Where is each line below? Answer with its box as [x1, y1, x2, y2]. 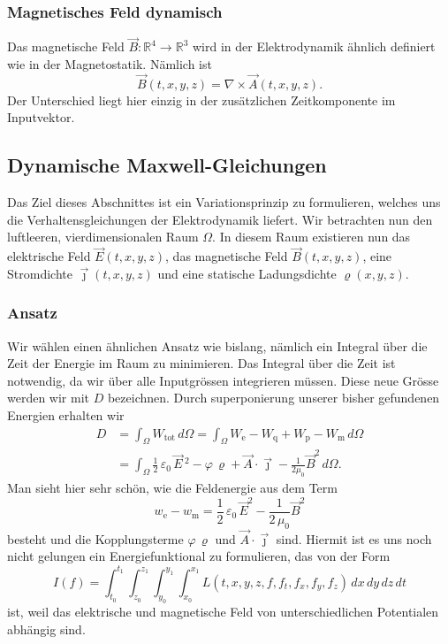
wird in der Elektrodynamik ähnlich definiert [192, 37, 436, 56]
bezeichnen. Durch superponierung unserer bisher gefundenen [107, 388, 440, 407]
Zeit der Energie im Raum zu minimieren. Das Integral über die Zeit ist [7, 354, 396, 372]
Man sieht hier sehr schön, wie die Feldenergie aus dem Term [7, 478, 338, 496]
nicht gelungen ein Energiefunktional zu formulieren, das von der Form [7, 547, 391, 565]
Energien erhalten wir [7, 406, 125, 425]
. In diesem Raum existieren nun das [212, 227, 411, 246]
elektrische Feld [7, 247, 91, 265]
